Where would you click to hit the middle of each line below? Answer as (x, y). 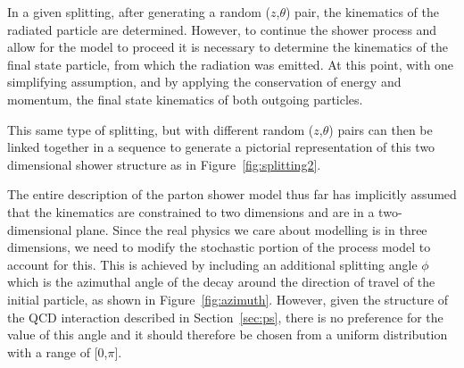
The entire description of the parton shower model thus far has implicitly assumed (232, 194)
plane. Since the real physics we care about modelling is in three (252, 229)
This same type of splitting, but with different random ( (161, 129)
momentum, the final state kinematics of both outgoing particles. (185, 99)
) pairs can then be (381, 129)
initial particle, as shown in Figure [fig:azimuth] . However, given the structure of (228, 299)
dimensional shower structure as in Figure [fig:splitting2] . (164, 164)
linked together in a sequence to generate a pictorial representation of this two (221, 147)
